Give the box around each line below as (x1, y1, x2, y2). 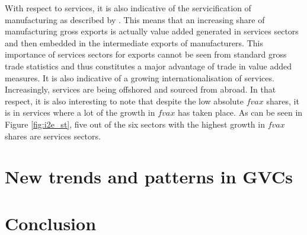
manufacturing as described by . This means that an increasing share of (5, 13, 265, 26)
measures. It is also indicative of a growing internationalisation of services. (5, 71, 274, 84)
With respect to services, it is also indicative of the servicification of (5, 2, 251, 14)
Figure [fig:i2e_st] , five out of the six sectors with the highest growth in (5, 117, 265, 130)
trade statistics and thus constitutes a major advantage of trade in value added (5, 59, 292, 72)
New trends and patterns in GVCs (5, 164, 293, 189)
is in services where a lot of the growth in (5, 106, 155, 119)
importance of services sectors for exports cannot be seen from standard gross (5, 48, 287, 61)
